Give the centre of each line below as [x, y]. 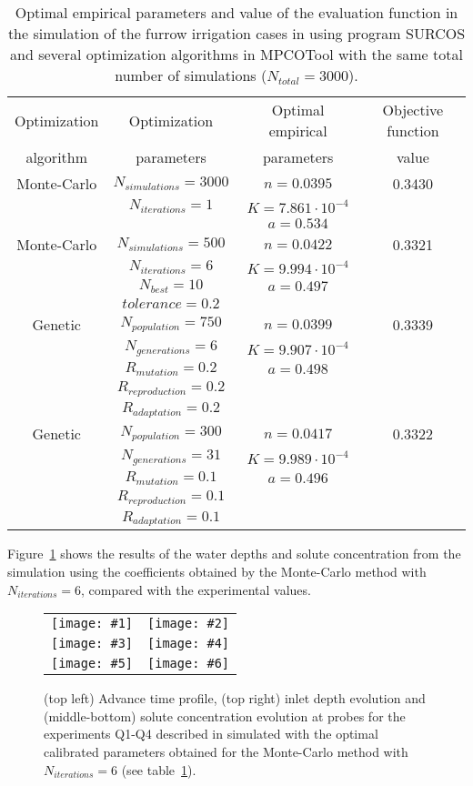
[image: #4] [189, 644]
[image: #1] [92, 624]
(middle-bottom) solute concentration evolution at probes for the [225, 715]
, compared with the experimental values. [196, 589]
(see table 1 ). [159, 769]
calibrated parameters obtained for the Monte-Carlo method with [226, 751]
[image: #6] [189, 664]
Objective [413, 110]
